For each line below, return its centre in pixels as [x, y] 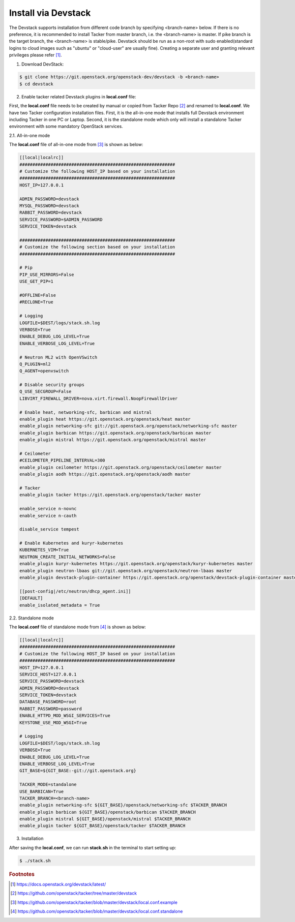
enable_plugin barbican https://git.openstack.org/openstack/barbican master [115, 433]
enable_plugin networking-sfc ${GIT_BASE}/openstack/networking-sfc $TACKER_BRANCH [123, 805]
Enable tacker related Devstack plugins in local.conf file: [79, 96]
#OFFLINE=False [38, 295]
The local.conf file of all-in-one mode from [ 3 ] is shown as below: [76, 145]
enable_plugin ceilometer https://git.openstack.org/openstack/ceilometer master [121, 467]
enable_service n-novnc [48, 509]
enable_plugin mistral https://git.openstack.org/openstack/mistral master [113, 440]
